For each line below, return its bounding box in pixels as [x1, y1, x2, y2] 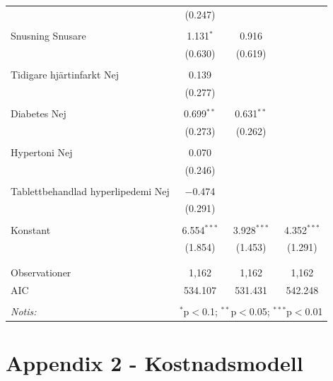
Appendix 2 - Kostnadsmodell [6, 348, 303, 377]
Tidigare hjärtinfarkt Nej [11, 66, 119, 81]
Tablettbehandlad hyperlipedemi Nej [11, 183, 170, 198]
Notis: [11, 303, 37, 318]
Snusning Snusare [11, 28, 86, 42]
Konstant [11, 222, 51, 237]
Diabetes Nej [11, 105, 66, 120]
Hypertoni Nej [11, 144, 73, 159]
